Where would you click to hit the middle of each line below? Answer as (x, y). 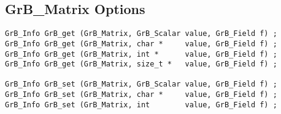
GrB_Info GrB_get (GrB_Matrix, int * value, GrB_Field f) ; (141, 54)
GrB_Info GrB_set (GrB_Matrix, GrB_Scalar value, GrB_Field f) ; (141, 84)
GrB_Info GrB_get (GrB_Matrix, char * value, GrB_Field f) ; (141, 44)
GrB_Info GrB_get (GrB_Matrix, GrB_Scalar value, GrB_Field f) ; (141, 34)
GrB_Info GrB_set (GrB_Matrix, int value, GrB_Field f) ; (141, 105)
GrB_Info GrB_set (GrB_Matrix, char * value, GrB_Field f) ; (141, 95)
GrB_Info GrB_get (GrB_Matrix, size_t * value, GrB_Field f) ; (141, 64)
